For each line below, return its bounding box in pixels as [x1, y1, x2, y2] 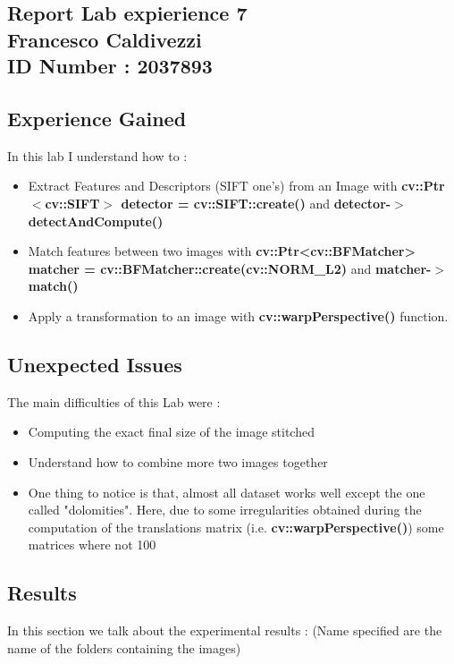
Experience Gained [7, 104, 187, 132]
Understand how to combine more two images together [28, 452, 328, 471]
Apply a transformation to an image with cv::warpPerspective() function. [28, 306, 449, 325]
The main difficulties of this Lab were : [7, 392, 221, 411]
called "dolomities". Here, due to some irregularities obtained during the [28, 500, 422, 519]
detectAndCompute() [28, 211, 164, 230]
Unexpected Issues [7, 350, 182, 378]
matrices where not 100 [28, 535, 156, 554]
